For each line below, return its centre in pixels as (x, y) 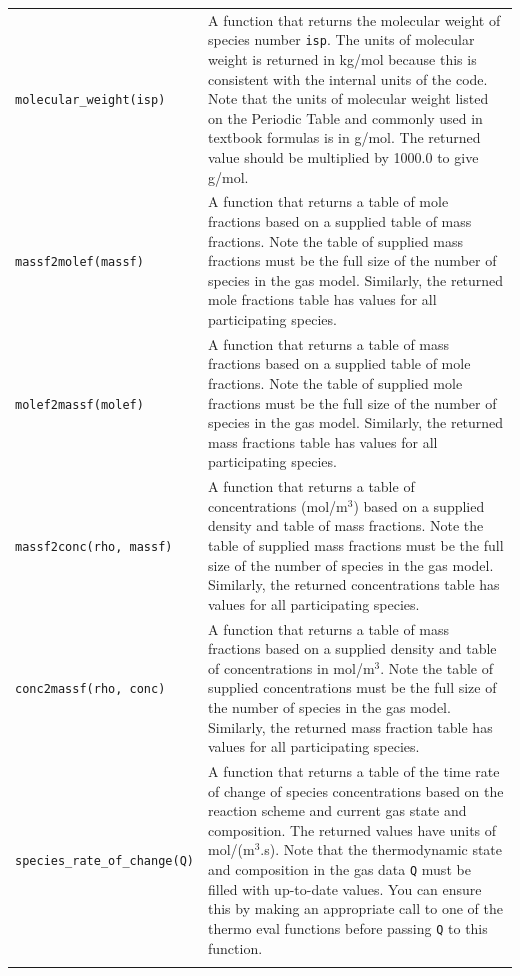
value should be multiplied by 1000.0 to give (343, 156)
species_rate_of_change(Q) (104, 861)
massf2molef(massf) (79, 262)
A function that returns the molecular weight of (354, 19)
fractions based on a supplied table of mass (339, 221)
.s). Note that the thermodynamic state (381, 849)
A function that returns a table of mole (328, 201)
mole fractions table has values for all (322, 299)
